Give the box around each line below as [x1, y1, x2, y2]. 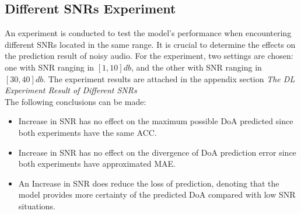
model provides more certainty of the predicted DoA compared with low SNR [18, 188, 296, 201]
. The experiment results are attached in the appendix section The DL [43, 72, 295, 85]
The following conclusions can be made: [5, 95, 146, 107]
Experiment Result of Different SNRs [5, 84, 137, 96]
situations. [18, 199, 55, 212]
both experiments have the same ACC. [18, 126, 157, 138]
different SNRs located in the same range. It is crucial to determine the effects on [5, 38, 296, 50]
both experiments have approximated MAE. [18, 157, 176, 170]
